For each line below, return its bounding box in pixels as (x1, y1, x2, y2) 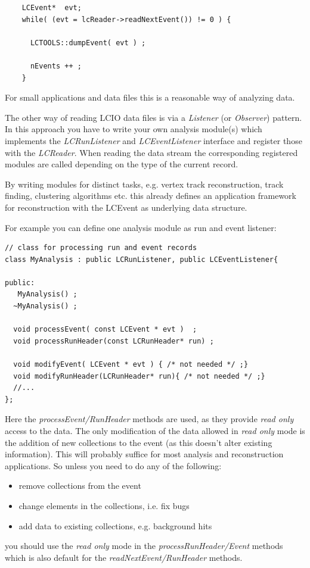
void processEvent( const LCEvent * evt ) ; (13, 325, 197, 334)
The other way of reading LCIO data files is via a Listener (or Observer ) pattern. (5, 111, 302, 123)
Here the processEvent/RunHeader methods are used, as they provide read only (5, 413, 294, 425)
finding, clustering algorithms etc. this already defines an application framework (5, 189, 296, 202)
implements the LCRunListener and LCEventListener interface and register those (5, 134, 302, 146)
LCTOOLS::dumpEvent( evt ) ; (30, 38, 146, 47)
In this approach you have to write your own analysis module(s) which (5, 123, 262, 135)
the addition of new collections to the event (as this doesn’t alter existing (5, 436, 272, 448)
